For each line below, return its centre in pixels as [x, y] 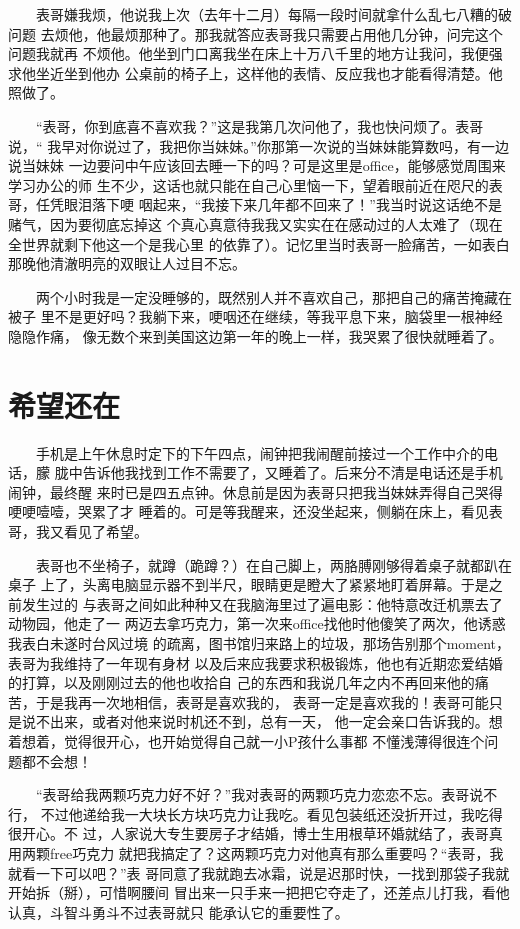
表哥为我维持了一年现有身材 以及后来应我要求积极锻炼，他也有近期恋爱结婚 [255, 662]
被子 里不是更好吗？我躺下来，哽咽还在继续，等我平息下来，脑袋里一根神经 [255, 316]
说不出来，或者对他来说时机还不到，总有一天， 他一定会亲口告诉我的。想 [262, 721]
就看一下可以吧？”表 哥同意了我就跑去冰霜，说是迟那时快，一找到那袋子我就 [259, 872]
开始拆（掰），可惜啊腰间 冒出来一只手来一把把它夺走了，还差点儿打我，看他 [259, 892]
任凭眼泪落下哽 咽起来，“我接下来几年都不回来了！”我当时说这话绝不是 [268, 204]
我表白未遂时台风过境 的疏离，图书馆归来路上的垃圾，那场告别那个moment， [259, 642]
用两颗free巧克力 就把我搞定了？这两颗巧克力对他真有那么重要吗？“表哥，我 [256, 852]
